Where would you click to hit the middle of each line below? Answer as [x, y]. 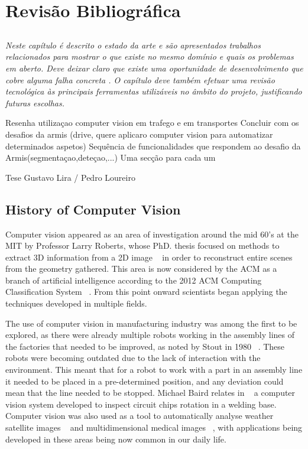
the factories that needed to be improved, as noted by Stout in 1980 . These [145, 346]
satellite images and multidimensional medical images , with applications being [154, 427]
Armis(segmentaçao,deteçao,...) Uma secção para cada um [111, 157]
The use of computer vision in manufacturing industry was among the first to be [151, 323]
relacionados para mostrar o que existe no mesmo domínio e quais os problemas [150, 56]
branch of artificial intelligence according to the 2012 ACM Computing [134, 280]
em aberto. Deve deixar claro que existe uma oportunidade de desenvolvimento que [154, 68]
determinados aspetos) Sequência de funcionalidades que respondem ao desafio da [153, 146]
